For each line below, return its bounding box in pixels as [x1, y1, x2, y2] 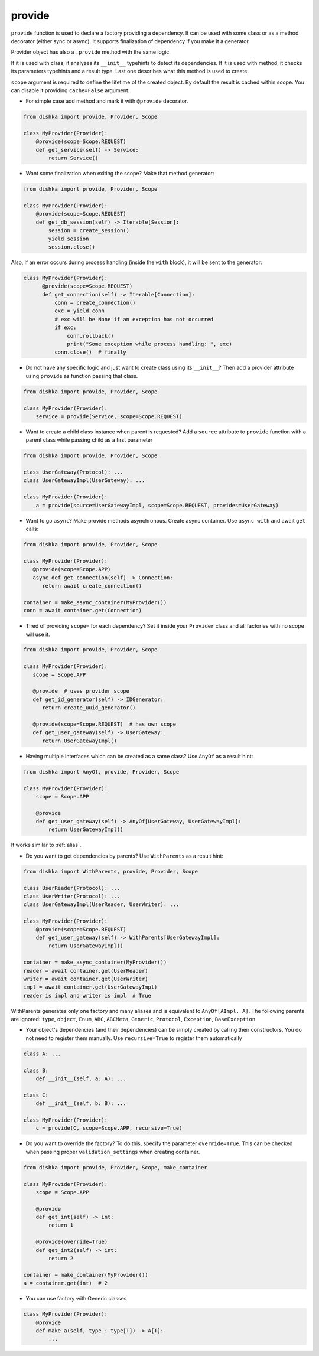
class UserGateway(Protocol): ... [23, 469, 123, 475]
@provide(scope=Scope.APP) [32, 566, 111, 573]
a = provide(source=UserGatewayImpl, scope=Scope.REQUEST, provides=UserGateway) [35, 502, 279, 508]
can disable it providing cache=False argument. [11, 86, 130, 94]
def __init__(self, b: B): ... [35, 1100, 126, 1107]
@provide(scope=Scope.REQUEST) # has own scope [32, 721, 177, 728]
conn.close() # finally [54, 349, 126, 356]
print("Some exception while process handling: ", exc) [67, 341, 233, 348]
